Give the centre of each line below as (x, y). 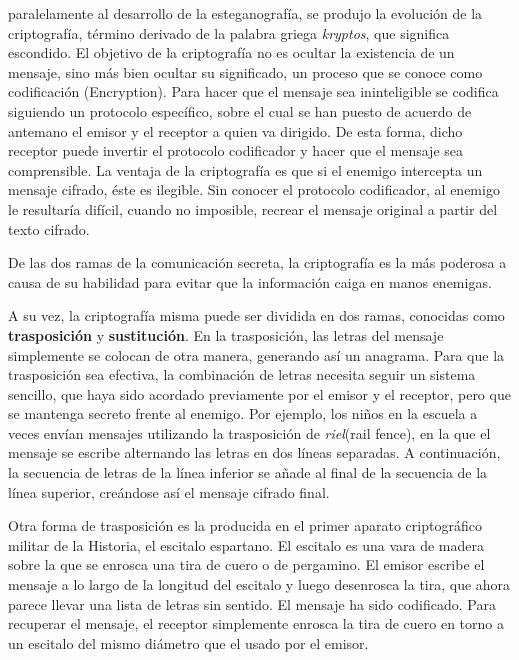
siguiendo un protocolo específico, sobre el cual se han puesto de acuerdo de (240, 110)
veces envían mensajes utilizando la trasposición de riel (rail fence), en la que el (249, 432)
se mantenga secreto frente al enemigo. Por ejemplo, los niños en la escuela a (243, 413)
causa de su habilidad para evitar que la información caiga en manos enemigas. (250, 281)
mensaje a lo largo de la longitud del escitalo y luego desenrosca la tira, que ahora (259, 584)
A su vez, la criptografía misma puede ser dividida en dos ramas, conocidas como (256, 315)
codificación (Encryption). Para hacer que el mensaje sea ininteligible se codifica (253, 91)
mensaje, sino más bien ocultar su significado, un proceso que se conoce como (245, 71)
